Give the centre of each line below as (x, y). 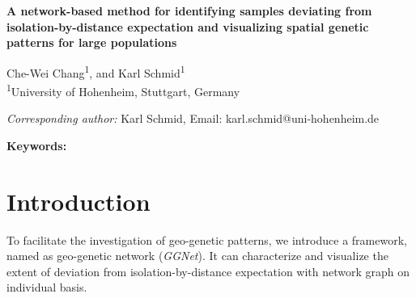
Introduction (79, 201)
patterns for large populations (92, 42)
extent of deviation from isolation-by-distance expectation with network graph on (208, 271)
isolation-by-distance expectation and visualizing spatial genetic (188, 26)
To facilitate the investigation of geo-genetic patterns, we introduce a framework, (207, 239)
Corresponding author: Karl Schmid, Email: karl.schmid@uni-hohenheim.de (193, 118)
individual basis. (47, 287)
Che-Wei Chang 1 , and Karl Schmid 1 (96, 71)
